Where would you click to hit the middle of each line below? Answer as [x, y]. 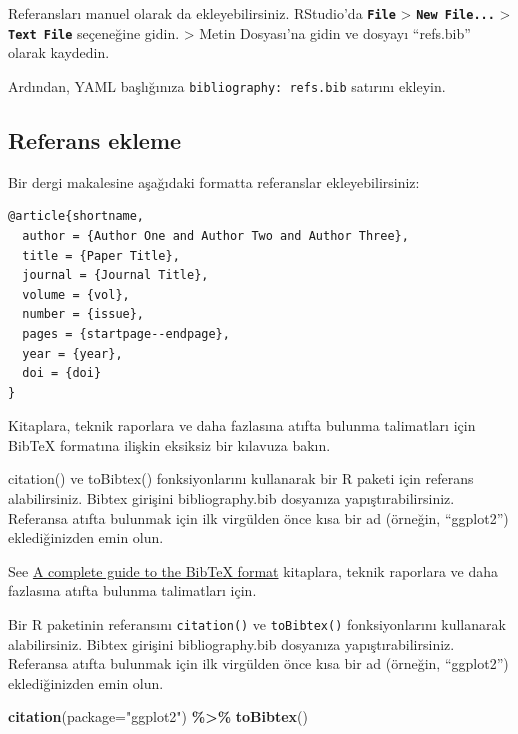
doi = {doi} [62, 373]
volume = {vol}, [76, 294]
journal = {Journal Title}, [115, 275]
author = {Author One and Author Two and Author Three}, [215, 235]
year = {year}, [72, 353]
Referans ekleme [95, 139]
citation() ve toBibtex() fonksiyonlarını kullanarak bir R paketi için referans [241, 478]
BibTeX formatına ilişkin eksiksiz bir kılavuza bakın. [169, 444]
